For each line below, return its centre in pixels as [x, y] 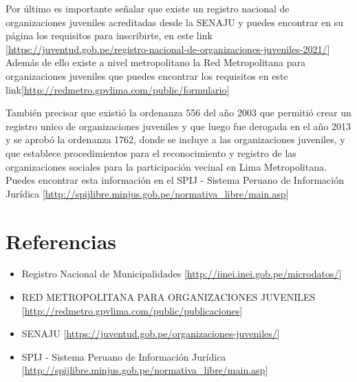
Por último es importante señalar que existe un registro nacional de [148, 8]
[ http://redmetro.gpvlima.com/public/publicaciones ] [132, 310]
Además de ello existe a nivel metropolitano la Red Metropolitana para [156, 62]
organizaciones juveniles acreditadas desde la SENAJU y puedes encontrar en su [174, 22]
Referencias [61, 241]
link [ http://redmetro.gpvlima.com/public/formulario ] [118, 89]
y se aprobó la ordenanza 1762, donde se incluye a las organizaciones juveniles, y [175, 139]
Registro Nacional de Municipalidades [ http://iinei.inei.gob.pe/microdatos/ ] [182, 274]
